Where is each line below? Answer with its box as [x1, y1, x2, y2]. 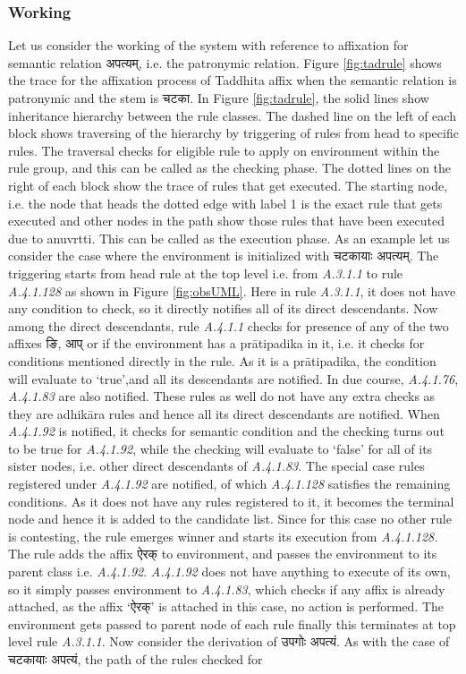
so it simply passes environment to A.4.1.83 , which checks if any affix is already [8, 579, 445, 598]
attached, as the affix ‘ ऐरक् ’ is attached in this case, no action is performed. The [8, 597, 445, 616]
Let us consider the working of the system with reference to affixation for [8, 36, 409, 55]
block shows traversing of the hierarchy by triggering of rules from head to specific [8, 124, 459, 142]
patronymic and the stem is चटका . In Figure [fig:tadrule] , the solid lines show [8, 89, 429, 107]
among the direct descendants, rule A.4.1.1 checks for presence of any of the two [8, 316, 449, 335]
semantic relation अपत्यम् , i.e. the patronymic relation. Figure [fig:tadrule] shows [8, 53, 442, 72]
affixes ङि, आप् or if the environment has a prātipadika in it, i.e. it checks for [8, 334, 425, 353]
